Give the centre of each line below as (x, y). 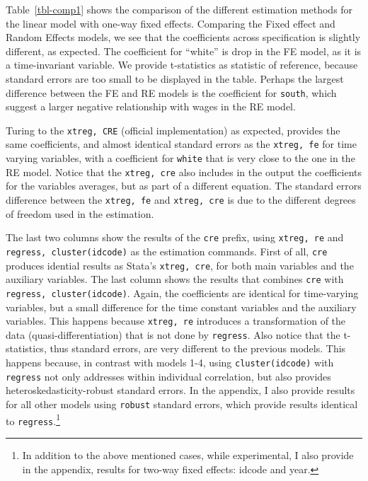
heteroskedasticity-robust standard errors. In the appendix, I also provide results (180, 390)
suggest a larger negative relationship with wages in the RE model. (151, 106)
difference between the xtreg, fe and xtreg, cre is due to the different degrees (181, 200)
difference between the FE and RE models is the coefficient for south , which (171, 92)
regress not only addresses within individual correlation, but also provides (168, 376)
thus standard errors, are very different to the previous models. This (198, 348)
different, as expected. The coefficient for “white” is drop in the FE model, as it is (184, 51)
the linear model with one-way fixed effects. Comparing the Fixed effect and (171, 23)
